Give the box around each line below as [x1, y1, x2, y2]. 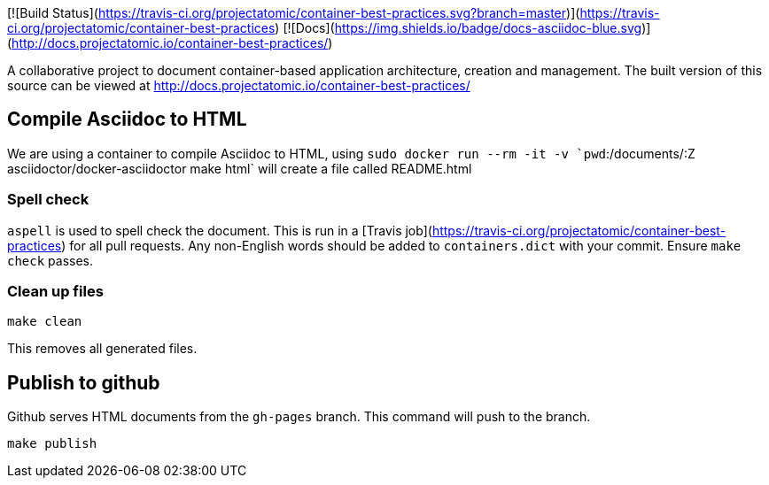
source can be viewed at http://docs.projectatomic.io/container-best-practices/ [7, 78, 470, 93]
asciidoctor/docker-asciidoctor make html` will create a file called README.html [7, 160, 472, 176]
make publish [7, 436, 97, 451]
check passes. [7, 252, 94, 268]
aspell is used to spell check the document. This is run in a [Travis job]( [7, 222, 432, 238]
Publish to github [7, 371, 160, 394]
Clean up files [7, 281, 104, 300]
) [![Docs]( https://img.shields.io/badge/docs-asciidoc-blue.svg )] [275, 20, 651, 35]
